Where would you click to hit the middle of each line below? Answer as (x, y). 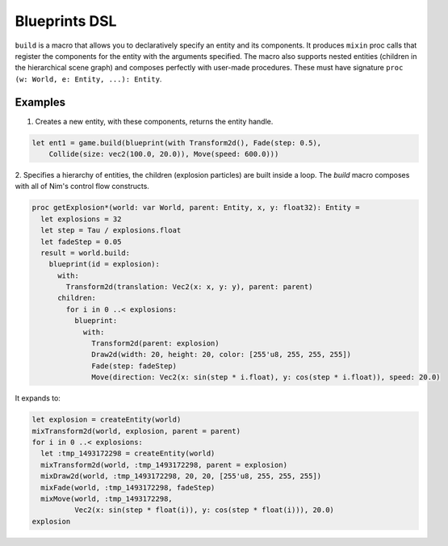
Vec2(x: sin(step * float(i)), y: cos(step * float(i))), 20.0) (204, 510)
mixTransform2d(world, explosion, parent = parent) (136, 431)
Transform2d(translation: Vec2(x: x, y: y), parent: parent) (189, 287)
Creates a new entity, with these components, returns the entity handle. (154, 121)
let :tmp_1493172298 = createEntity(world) (128, 454)
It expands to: (38, 398)
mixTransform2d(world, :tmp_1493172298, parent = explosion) (164, 465)
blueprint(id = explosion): (105, 264)
